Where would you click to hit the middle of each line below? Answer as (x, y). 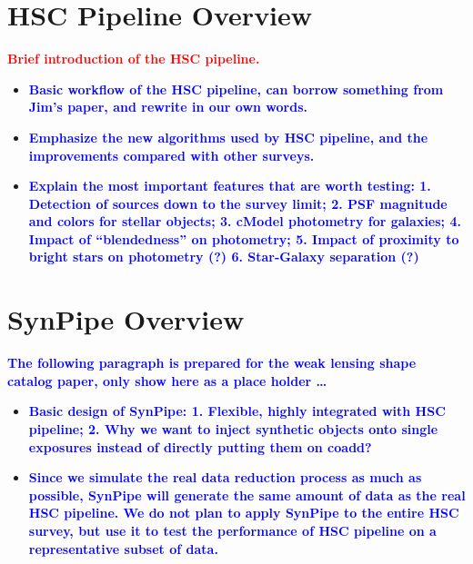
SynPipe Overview (126, 319)
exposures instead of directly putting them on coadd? (200, 446)
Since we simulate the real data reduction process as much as (225, 477)
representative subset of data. (123, 548)
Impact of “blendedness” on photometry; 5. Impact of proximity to (244, 238)
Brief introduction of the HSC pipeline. (134, 59)
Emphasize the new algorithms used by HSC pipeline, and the (228, 137)
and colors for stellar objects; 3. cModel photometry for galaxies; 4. (245, 221)
